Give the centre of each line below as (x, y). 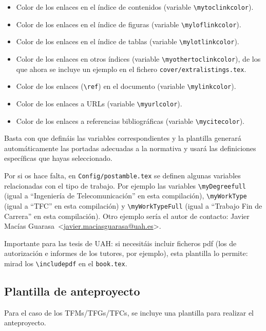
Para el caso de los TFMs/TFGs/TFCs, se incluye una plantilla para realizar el (129, 312)
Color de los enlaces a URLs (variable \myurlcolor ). (99, 103)
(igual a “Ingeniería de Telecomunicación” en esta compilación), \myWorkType (126, 196)
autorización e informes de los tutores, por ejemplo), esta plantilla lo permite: (126, 253)
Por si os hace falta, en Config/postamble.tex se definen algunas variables (122, 176)
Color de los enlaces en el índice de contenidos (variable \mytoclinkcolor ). (135, 7)
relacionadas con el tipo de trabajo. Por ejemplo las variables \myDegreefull (125, 185)
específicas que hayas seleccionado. (58, 158)
